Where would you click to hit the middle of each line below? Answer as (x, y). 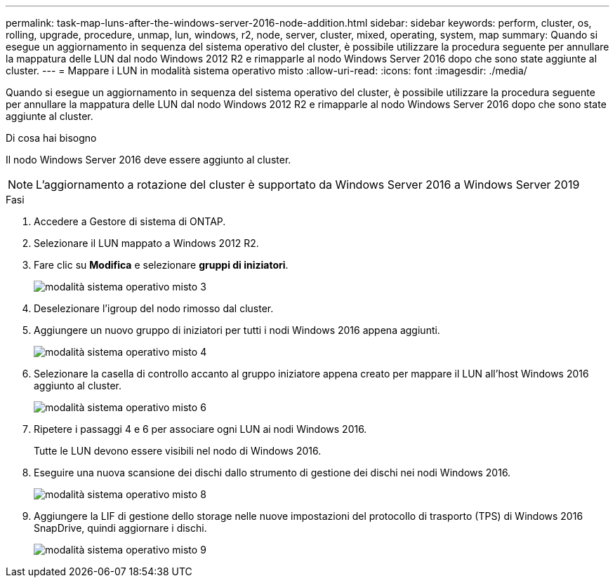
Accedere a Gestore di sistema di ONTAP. (130, 221)
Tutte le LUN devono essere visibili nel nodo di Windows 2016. (178, 451)
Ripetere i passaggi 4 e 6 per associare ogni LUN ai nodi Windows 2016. (200, 429)
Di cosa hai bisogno (51, 138)
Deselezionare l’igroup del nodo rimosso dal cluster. (154, 308)
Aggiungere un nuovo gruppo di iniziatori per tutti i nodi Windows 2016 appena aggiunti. (237, 330)
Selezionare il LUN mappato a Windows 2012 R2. (146, 243)
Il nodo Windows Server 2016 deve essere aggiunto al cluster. (148, 160)
